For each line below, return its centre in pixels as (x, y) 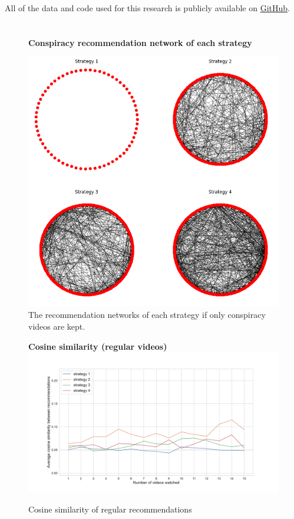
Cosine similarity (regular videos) (98, 346)
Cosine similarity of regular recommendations (110, 509)
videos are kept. (57, 326)
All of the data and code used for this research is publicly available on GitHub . (147, 8)
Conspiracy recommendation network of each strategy (140, 42)
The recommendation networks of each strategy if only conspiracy (147, 315)
